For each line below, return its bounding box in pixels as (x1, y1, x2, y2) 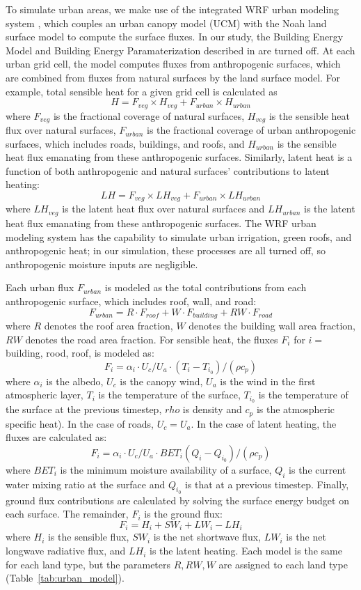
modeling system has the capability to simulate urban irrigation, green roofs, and (6, 229, 352, 244)
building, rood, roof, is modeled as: (6, 346, 154, 360)
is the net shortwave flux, (153, 529, 261, 544)
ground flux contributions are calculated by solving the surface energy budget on (6, 492, 349, 507)
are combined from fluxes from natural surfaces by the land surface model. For (6, 70, 341, 84)
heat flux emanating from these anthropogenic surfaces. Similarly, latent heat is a (6, 150, 353, 164)
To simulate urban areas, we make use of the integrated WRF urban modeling (6, 2, 339, 16)
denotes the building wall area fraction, (188, 318, 355, 332)
